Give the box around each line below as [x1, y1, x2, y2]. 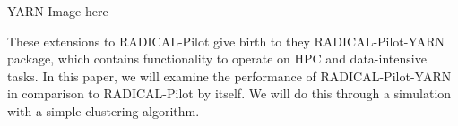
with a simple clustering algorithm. [7, 101, 200, 120]
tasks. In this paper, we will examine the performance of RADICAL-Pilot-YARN [7, 66, 452, 85]
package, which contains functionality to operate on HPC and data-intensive [7, 49, 427, 68]
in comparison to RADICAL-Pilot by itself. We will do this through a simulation [7, 84, 452, 103]
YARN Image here [7, 2, 108, 20]
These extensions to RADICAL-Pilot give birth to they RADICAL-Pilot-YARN [7, 31, 445, 50]
